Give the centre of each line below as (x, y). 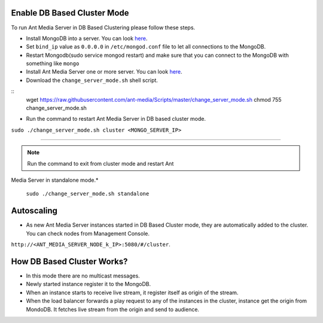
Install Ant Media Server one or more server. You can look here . (104, 72)
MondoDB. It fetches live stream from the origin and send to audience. (113, 309)
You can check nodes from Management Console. (88, 233)
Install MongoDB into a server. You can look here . (87, 38)
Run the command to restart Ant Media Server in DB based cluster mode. (116, 119)
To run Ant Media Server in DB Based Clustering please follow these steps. (103, 28)
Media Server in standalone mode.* (55, 180)
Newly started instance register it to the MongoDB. (89, 284)
